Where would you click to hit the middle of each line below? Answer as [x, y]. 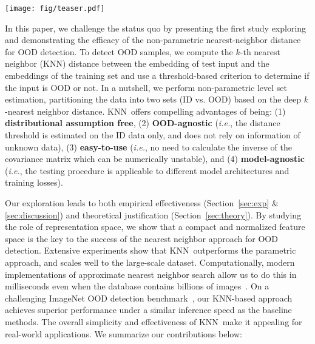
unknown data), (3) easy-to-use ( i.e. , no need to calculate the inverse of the [148, 147]
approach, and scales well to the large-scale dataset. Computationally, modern [150, 262]
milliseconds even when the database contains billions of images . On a [137, 286]
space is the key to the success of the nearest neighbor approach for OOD [141, 238]
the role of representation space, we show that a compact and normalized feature [155, 227]
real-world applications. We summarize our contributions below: [124, 333]
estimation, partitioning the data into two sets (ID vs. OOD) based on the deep [153, 99]
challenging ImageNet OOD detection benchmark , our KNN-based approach [149, 298]
